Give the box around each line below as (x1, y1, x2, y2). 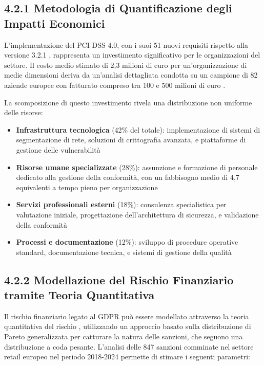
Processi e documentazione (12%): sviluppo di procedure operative (16, 236, 238, 247)
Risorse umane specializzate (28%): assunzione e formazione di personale (16, 161, 258, 172)
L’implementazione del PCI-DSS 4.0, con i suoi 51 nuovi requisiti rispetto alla (4, 39, 249, 50)
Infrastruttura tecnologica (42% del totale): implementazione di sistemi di (16, 124, 260, 135)
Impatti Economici (4, 15, 105, 31)
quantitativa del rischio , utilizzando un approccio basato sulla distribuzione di (4, 321, 251, 332)
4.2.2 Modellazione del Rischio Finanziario (4, 271, 234, 287)
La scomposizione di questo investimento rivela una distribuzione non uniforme (4, 97, 252, 107)
